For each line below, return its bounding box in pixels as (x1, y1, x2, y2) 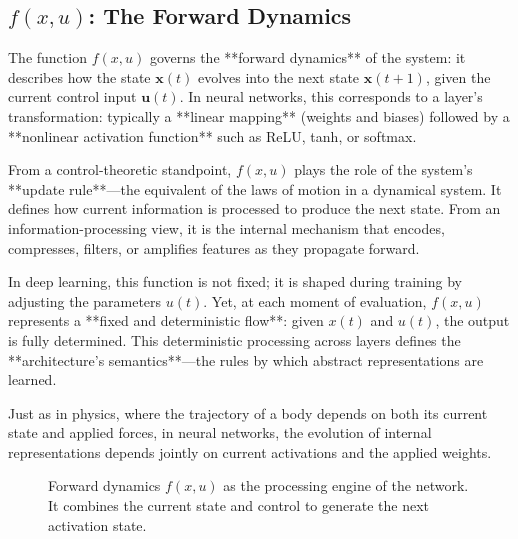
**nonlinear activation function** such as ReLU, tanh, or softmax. (8, 125, 417, 146)
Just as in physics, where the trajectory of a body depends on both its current (8, 402, 488, 423)
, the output (435, 310, 510, 331)
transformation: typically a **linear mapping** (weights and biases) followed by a (8, 105, 510, 126)
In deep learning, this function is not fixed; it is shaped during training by (8, 271, 462, 292)
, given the (425, 66, 491, 87)
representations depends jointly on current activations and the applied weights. (8, 441, 492, 462)
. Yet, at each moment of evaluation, (203, 290, 427, 311)
